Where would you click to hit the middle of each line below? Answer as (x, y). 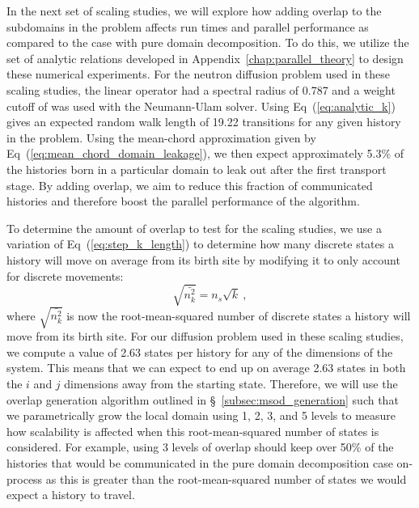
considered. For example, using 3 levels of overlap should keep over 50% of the (200, 447)
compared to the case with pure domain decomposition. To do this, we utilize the (208, 42)
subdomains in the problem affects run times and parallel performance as (188, 26)
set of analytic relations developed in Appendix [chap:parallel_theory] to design (205, 58)
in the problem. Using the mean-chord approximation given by (161, 137)
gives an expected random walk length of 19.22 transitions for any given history (204, 122)
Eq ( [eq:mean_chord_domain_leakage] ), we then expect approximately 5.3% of (205, 153)
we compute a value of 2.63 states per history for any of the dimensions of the (200, 351)
